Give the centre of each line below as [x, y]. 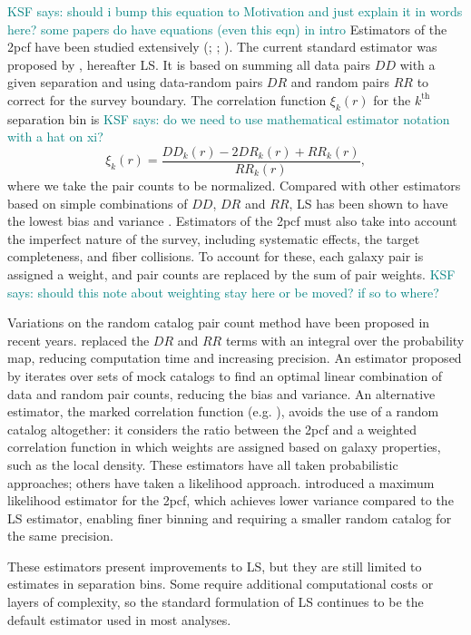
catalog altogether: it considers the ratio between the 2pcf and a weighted [212, 429]
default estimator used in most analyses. [119, 619]
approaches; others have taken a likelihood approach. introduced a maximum [221, 482]
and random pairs [340, 82]
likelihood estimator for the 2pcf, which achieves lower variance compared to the [231, 500]
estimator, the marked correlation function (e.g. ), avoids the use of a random [223, 411]
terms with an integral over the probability [345, 340]
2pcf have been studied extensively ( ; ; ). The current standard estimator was [222, 47]
